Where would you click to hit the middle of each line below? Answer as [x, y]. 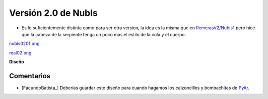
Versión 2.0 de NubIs [53, 13]
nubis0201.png [24, 44]
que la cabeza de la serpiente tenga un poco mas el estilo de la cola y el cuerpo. [104, 34]
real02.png [20, 52]
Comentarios [30, 76]
